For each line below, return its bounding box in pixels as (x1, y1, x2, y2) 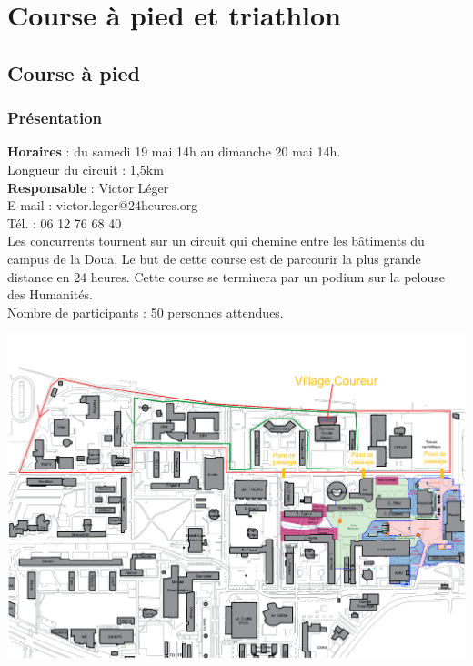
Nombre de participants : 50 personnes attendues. (7, 302, 284, 321)
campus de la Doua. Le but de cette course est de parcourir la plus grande (7, 248, 421, 267)
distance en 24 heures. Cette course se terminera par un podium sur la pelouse (7, 267, 445, 286)
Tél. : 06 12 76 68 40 (7, 213, 122, 232)
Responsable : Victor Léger (7, 177, 169, 197)
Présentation (7, 106, 103, 129)
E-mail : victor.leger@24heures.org (7, 196, 198, 215)
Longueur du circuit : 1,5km (7, 159, 164, 178)
